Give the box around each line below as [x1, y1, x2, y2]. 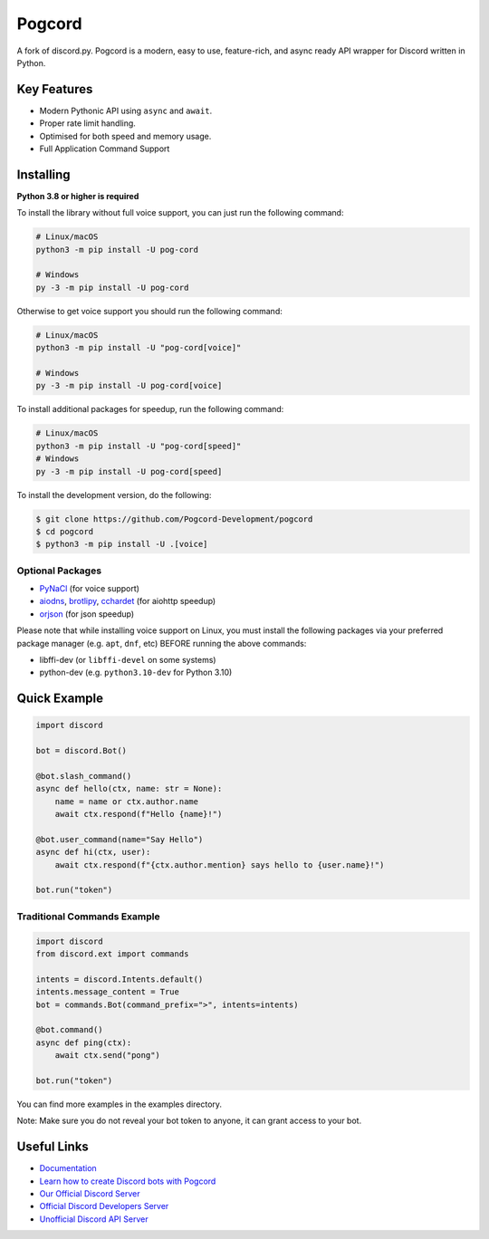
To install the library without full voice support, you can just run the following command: [16, 207, 344, 218]
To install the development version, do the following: [16, 489, 212, 500]
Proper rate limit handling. [39, 118, 136, 129]
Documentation [39, 1163, 97, 1174]
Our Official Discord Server [39, 1187, 140, 1199]
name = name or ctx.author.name [54, 796, 199, 806]
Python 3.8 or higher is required [16, 190, 139, 201]
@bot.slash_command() [35, 771, 132, 781]
